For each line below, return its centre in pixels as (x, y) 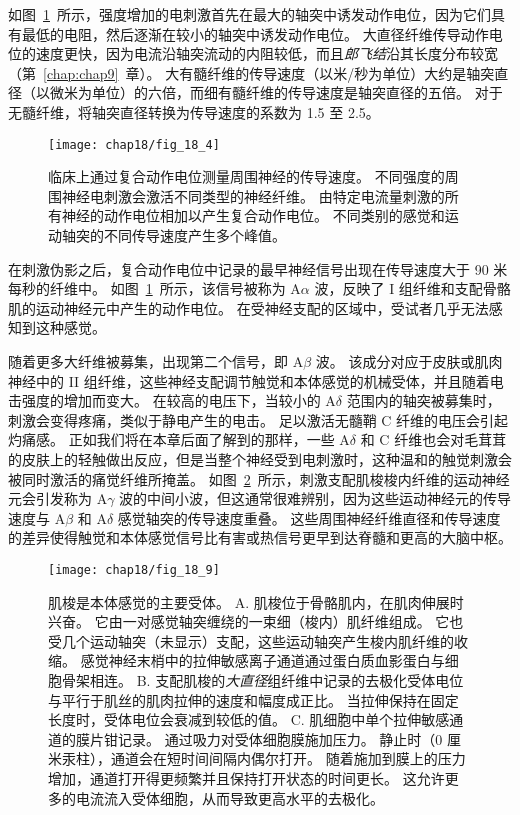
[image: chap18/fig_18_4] (134, 144)
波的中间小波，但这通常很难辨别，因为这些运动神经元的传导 (315, 498)
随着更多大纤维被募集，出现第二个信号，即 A (156, 360)
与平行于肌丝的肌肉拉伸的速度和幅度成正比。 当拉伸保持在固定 (253, 699)
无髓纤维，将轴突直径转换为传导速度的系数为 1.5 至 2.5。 (194, 111)
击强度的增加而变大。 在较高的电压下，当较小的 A (172, 400)
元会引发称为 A (58, 498)
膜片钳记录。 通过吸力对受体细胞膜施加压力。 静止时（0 (259, 738)
